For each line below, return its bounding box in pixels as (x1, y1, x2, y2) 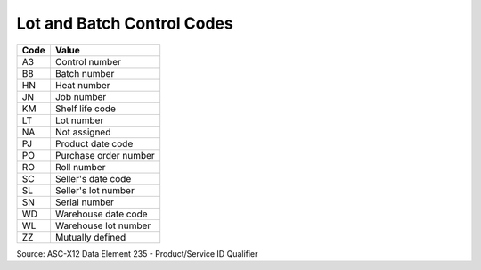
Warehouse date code (54, 208, 148, 220)
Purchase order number (54, 149, 155, 161)
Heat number (54, 78, 110, 91)
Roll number (54, 160, 106, 173)
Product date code (54, 137, 134, 150)
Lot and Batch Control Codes (16, 13, 233, 33)
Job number (54, 90, 107, 102)
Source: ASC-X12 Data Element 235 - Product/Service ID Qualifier (16, 248, 258, 258)
